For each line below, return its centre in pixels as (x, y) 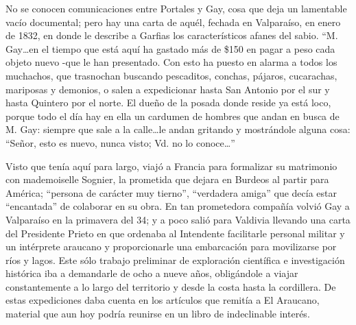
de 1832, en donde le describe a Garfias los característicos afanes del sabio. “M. (172, 35)
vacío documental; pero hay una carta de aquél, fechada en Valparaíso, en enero (173, 22)
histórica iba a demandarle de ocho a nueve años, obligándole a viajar (152, 273)
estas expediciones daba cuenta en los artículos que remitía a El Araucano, (163, 300)
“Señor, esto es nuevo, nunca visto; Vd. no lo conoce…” (120, 142)
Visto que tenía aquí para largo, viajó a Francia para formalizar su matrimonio (171, 166)
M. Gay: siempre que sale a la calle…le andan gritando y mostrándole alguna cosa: (178, 129)
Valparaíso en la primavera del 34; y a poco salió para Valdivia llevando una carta (178, 219)
